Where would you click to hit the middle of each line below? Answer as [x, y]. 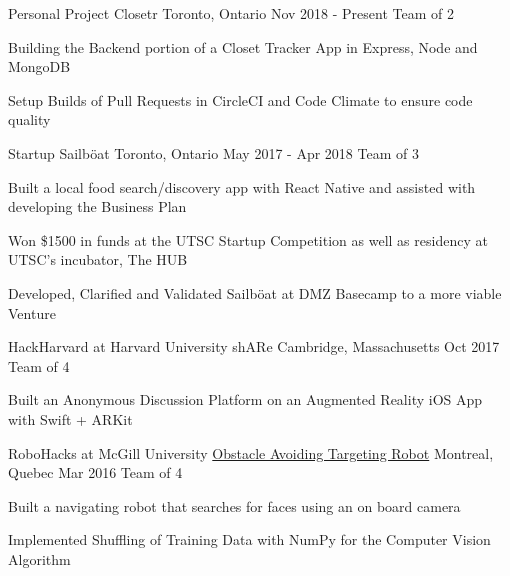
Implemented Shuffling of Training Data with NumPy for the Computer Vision [249, 539]
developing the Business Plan [97, 206]
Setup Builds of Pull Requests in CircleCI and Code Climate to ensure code [240, 99]
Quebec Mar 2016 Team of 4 [95, 472]
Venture [32, 312]
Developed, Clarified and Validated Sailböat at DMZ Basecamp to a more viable [255, 292]
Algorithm [39, 558]
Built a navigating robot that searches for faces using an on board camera [234, 505]
